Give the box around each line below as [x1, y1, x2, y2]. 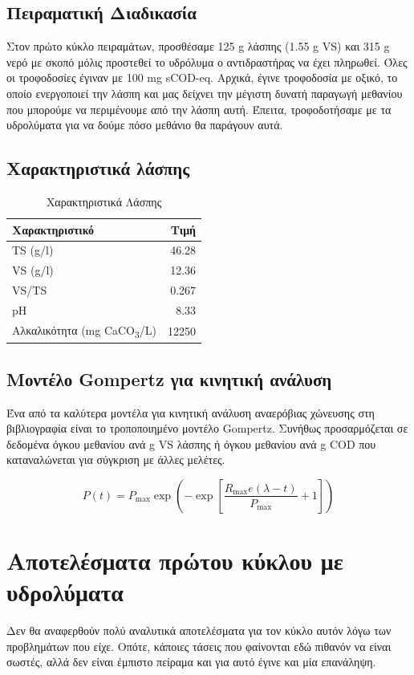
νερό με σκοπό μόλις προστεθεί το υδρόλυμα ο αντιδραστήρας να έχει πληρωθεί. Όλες [6, 53, 408, 70]
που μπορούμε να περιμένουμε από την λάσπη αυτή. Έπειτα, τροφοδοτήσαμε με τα [6, 100, 392, 117]
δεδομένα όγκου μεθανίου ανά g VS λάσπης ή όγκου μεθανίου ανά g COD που [6, 435, 376, 452]
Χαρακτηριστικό [12, 221, 95, 238]
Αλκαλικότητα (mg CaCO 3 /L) [12, 321, 157, 340]
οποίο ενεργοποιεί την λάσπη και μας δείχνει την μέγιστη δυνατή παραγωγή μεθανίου [6, 84, 403, 101]
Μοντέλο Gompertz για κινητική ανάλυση [6, 366, 332, 391]
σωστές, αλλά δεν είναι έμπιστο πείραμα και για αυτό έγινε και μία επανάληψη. [6, 653, 376, 670]
